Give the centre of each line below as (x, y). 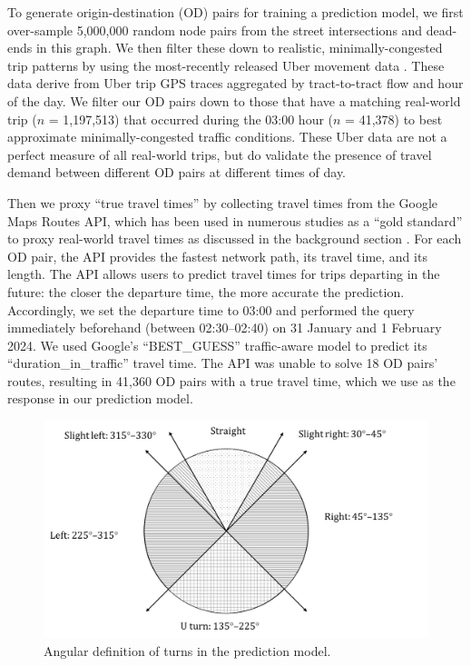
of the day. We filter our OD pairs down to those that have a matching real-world (234, 100)
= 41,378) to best (394, 119)
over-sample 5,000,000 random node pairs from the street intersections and (215, 30)
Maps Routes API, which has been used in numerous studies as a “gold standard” (235, 220)
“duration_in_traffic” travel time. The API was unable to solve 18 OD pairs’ (223, 363)
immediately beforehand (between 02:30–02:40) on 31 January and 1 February (225, 328)
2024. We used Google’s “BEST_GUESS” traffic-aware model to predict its (217, 345)
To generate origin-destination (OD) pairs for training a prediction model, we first (235, 12)
